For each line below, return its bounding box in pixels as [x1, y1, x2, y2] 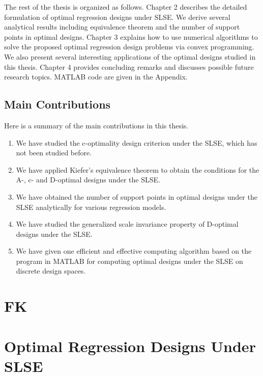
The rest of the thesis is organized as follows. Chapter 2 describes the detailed [4, 2, 247, 12]
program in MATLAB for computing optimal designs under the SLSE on [16, 255, 243, 266]
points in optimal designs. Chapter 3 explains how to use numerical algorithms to [4, 31, 258, 42]
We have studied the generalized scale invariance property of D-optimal [16, 219, 239, 229]
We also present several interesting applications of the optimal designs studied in [4, 51, 256, 62]
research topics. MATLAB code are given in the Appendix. [4, 71, 188, 82]
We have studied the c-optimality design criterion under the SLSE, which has [16, 137, 257, 148]
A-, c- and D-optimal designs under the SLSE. [16, 174, 160, 185]
